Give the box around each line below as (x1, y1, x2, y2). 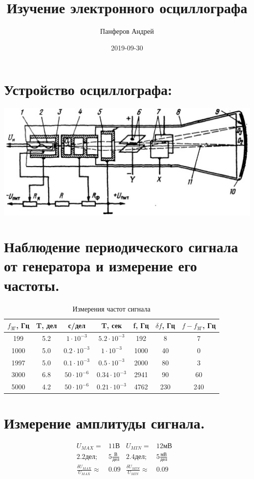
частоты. (4, 275, 60, 295)
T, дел (36, 320, 57, 331)
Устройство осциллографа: (4, 79, 172, 99)
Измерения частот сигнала (72, 303, 150, 313)
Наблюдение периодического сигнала (4, 237, 238, 257)
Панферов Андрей (100, 26, 154, 36)
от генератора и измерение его (4, 256, 197, 276)
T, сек (101, 320, 122, 331)
